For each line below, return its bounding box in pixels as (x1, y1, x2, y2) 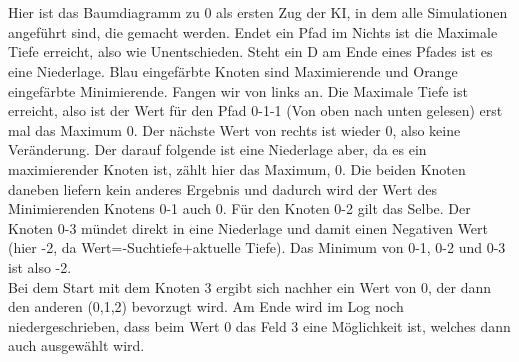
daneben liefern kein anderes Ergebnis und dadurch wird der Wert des (8, 178, 437, 199)
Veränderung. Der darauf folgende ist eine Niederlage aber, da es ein (8, 139, 427, 160)
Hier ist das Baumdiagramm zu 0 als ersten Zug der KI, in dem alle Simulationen (8, 2, 508, 23)
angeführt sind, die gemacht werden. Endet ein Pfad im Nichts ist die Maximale (8, 21, 498, 42)
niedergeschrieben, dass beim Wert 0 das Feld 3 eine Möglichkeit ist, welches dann (8, 315, 511, 336)
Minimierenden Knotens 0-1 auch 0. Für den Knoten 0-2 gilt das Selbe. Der (8, 198, 471, 219)
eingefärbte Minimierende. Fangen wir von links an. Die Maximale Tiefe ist (8, 80, 468, 101)
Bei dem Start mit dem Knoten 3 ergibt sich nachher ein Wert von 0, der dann (8, 276, 492, 297)
